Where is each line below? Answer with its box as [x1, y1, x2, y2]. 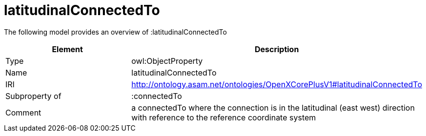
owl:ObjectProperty [131, 56, 203, 66]
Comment [5, 107, 41, 117]
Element [52, 44, 83, 54]
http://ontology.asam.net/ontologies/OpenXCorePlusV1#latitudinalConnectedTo [131, 79, 422, 89]
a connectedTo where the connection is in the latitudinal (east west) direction [131, 102, 415, 113]
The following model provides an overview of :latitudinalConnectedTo [4, 27, 227, 36]
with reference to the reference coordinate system [131, 112, 316, 122]
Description [254, 44, 299, 54]
